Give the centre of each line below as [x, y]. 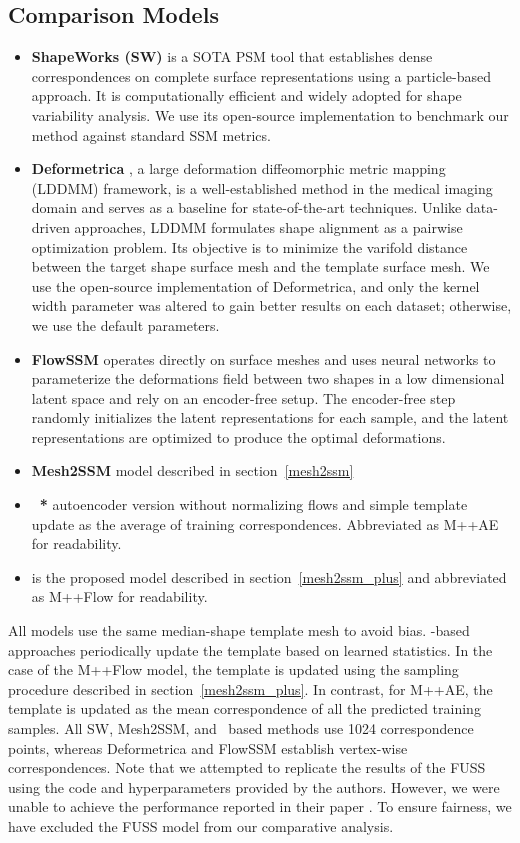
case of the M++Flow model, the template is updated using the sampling [233, 669]
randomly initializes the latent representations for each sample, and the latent [270, 417]
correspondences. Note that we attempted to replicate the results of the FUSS [247, 767]
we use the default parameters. [125, 324]
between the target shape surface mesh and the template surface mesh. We [260, 266]
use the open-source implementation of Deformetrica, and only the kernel [255, 285]
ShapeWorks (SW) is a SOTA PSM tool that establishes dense [232, 56]
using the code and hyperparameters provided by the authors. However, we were [254, 786]
